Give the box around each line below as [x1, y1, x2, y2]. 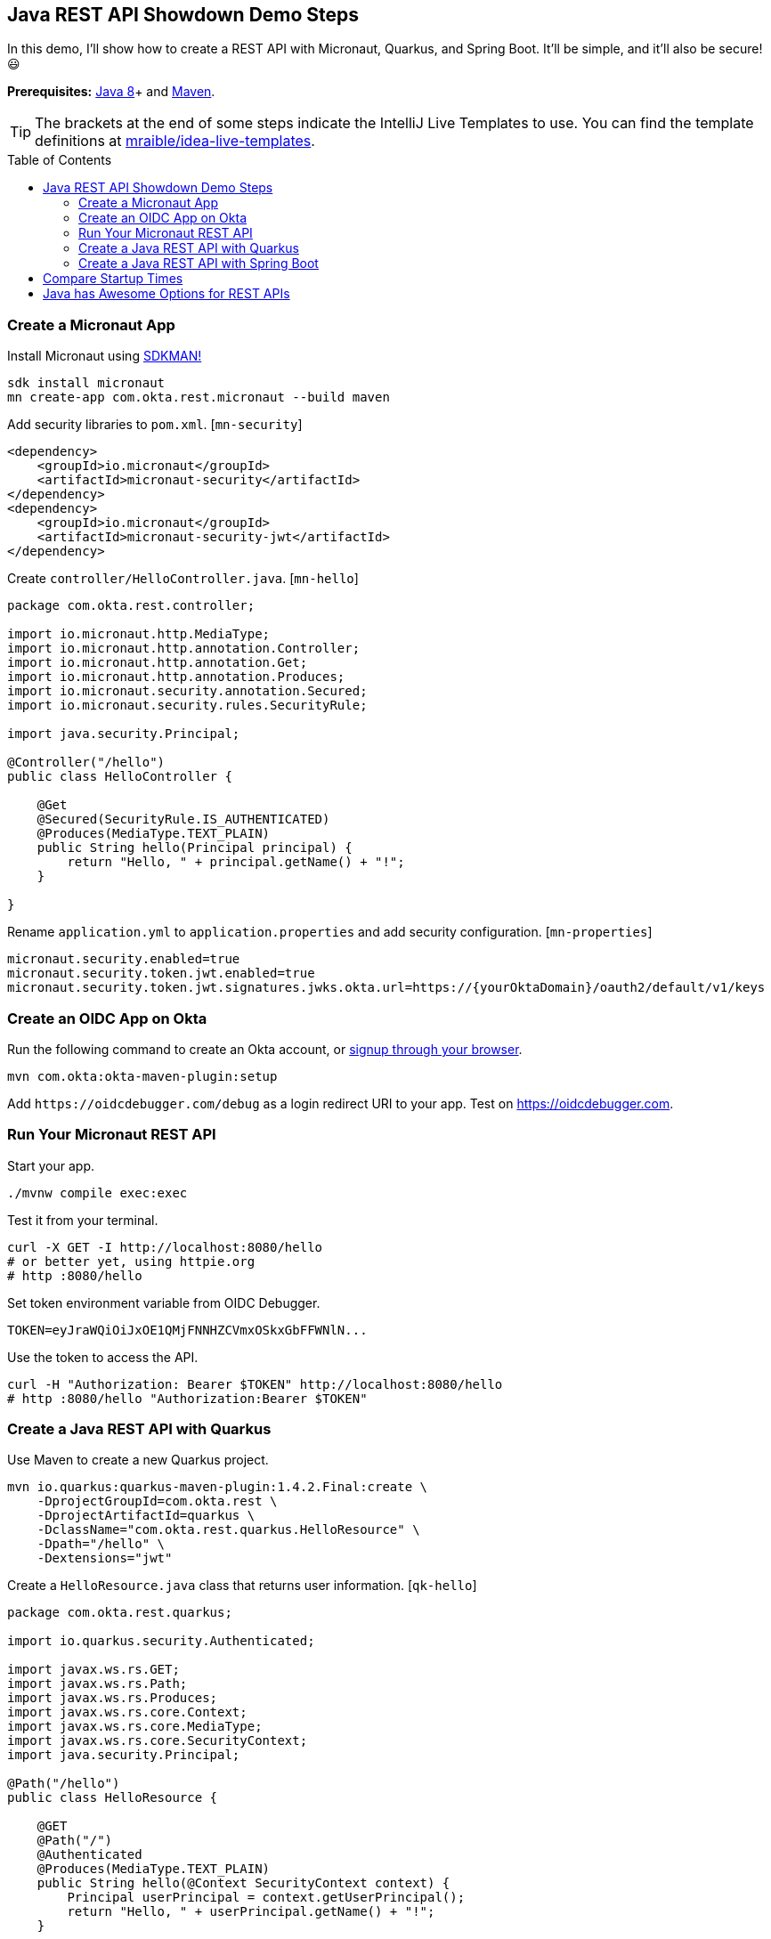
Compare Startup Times [43, 271, 183, 287]
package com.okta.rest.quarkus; [7, 1605, 232, 1620]
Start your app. [7, 1157, 95, 1173]
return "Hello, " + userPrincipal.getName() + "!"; [67, 1904, 435, 1919]
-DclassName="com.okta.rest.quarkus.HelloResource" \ [37, 1522, 420, 1537]
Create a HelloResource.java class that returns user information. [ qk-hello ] [7, 1578, 477, 1594]
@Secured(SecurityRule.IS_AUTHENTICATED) [37, 812, 330, 827]
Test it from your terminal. [7, 1212, 158, 1228]
